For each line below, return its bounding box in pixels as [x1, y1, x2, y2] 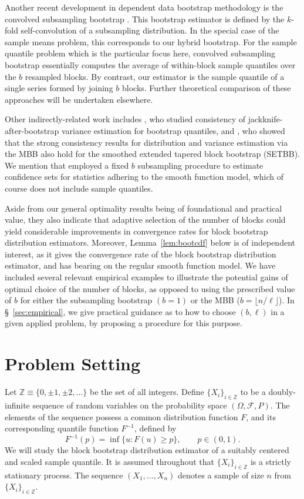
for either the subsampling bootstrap [20, 294, 153, 306]
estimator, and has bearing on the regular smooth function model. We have [5, 259, 276, 272]
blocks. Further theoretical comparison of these [121, 82, 291, 94]
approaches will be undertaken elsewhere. [5, 93, 153, 105]
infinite [5, 398, 30, 411]
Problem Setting [5, 351, 141, 376]
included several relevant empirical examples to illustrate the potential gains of [5, 271, 288, 283]
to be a [240, 386, 266, 398]
